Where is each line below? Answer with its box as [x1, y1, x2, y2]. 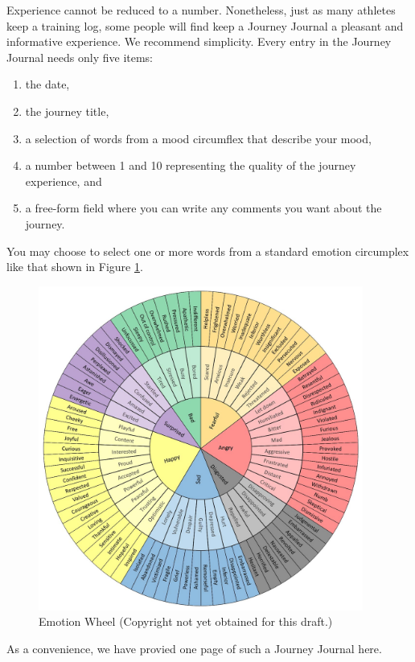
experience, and [25, 172, 102, 189]
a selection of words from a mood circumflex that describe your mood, [25, 130, 372, 146]
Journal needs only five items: [6, 48, 153, 65]
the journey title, [25, 102, 109, 119]
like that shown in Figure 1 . [6, 258, 143, 275]
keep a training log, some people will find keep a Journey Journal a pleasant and [6, 17, 404, 34]
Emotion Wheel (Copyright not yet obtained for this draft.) [39, 613, 333, 630]
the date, [25, 76, 70, 93]
